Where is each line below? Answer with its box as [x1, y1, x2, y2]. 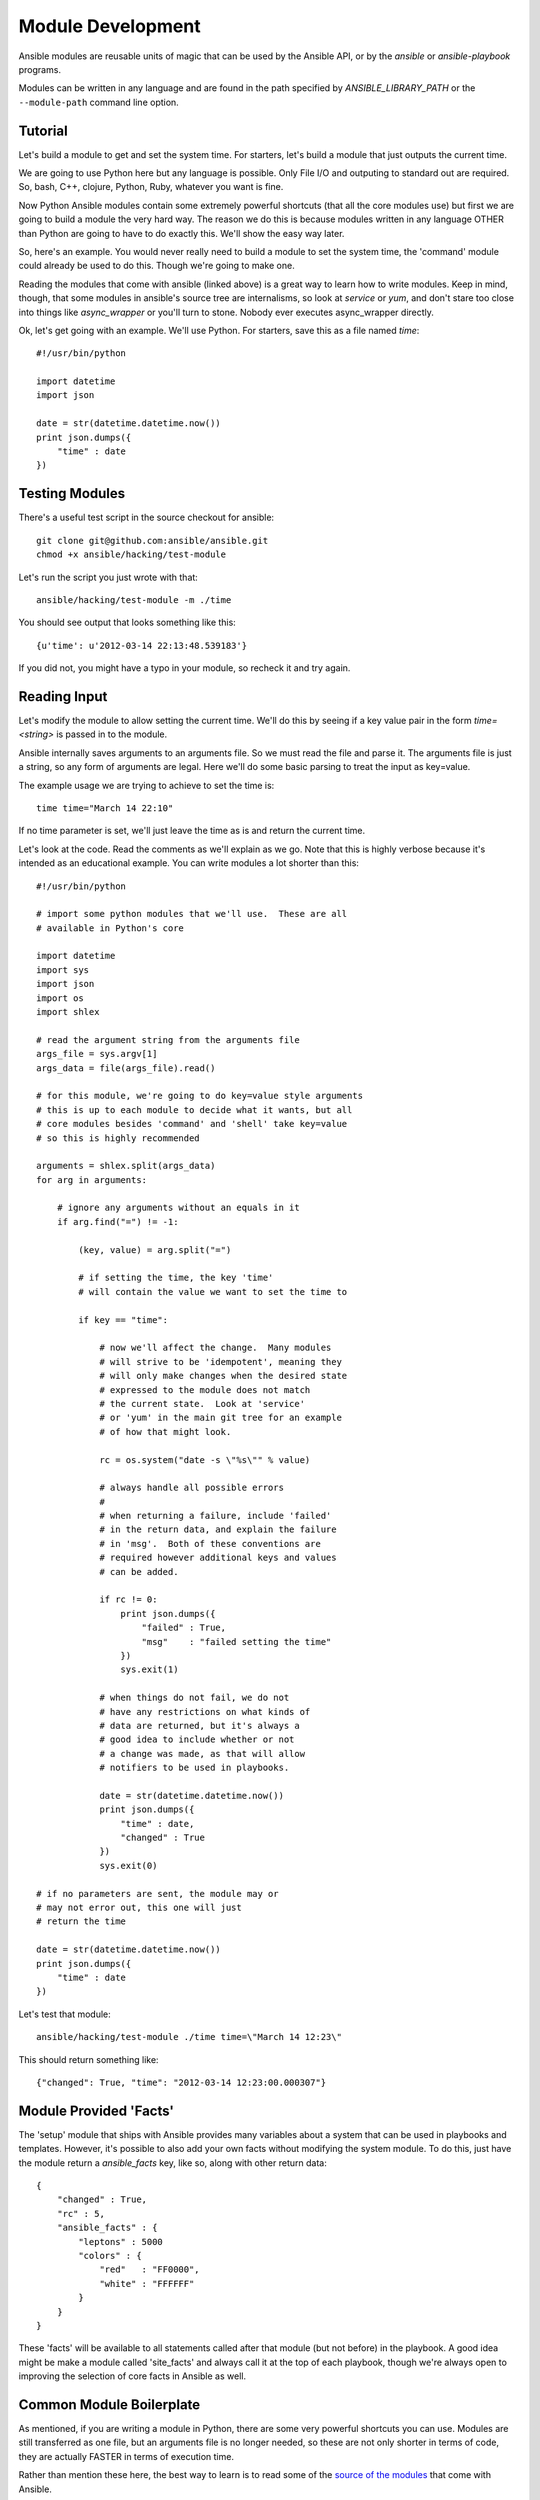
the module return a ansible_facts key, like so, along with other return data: [18, 2156, 327, 2169]
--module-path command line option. [18, 96, 179, 108]
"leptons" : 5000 [78, 2236, 164, 2247]
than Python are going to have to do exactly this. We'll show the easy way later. [18, 227, 345, 239]
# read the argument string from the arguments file [36, 1034, 300, 1045]
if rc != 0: [99, 1594, 158, 1605]
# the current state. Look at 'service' [99, 1398, 305, 1409]
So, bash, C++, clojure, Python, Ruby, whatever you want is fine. [18, 181, 284, 193]
